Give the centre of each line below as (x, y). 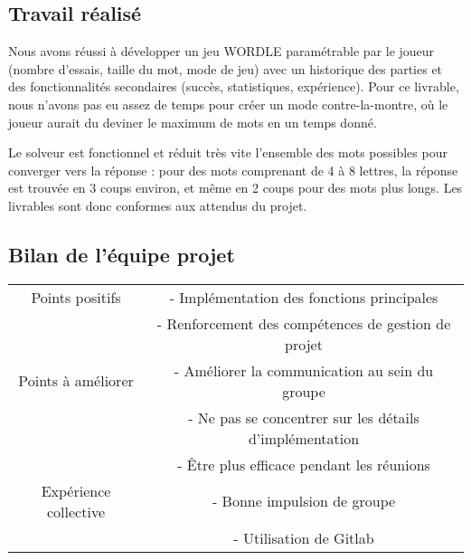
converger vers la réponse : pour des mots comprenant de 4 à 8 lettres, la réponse (233, 170)
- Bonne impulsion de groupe (304, 501)
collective (76, 511)
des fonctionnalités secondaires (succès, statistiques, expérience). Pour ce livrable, (234, 86)
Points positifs (76, 297)
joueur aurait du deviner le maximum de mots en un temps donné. (193, 122)
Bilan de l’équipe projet (122, 254)
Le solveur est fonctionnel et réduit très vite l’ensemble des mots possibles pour (228, 152)
